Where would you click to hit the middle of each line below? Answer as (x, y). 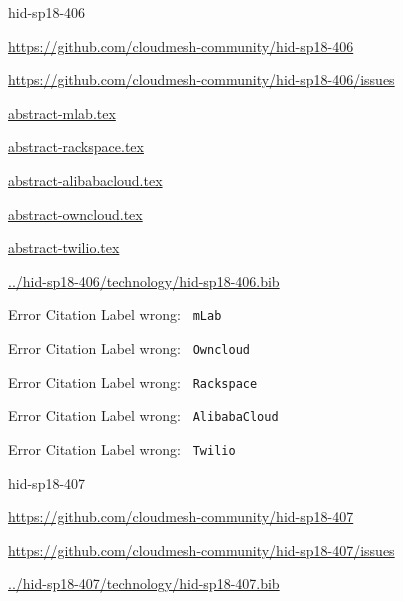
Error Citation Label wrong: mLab (115, 314)
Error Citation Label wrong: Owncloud (129, 348)
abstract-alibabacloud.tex (85, 179)
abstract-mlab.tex (62, 112)
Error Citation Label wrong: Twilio (122, 448)
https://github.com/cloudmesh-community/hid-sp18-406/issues (201, 79)
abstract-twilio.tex (64, 247)
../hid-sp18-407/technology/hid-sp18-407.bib (144, 583)
